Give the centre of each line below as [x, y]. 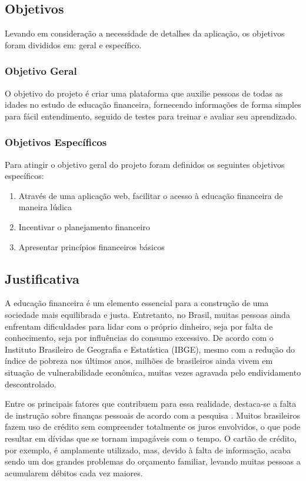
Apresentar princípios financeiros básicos [92, 246]
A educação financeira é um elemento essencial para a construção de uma [137, 303]
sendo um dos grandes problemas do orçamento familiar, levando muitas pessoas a [153, 461]
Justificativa [42, 278]
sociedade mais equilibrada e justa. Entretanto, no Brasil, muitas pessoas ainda [147, 314]
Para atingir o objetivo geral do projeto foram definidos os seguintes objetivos [145, 164]
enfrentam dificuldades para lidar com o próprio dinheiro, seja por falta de [139, 326]
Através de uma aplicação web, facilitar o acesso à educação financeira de [151, 195]
